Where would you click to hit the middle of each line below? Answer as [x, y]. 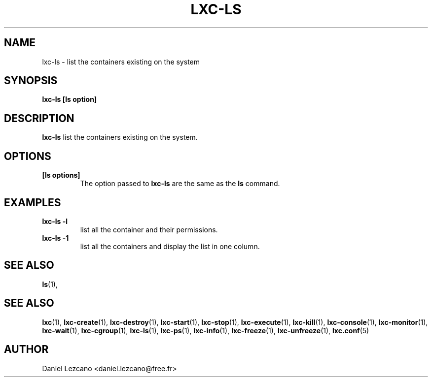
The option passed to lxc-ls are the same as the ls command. [180, 184]
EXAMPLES [33, 202]
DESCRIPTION [39, 118]
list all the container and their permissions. [149, 229]
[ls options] [61, 175]
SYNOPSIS [31, 81]
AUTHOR [26, 349]
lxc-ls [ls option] [70, 99]
